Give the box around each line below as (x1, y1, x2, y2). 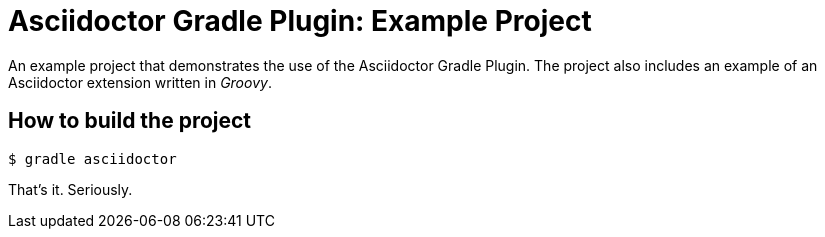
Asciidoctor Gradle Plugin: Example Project (8, 4, 592, 38)
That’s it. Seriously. (8, 180, 133, 198)
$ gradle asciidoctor (8, 150, 177, 167)
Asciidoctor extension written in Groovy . (8, 73, 272, 91)
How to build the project (8, 108, 252, 134)
